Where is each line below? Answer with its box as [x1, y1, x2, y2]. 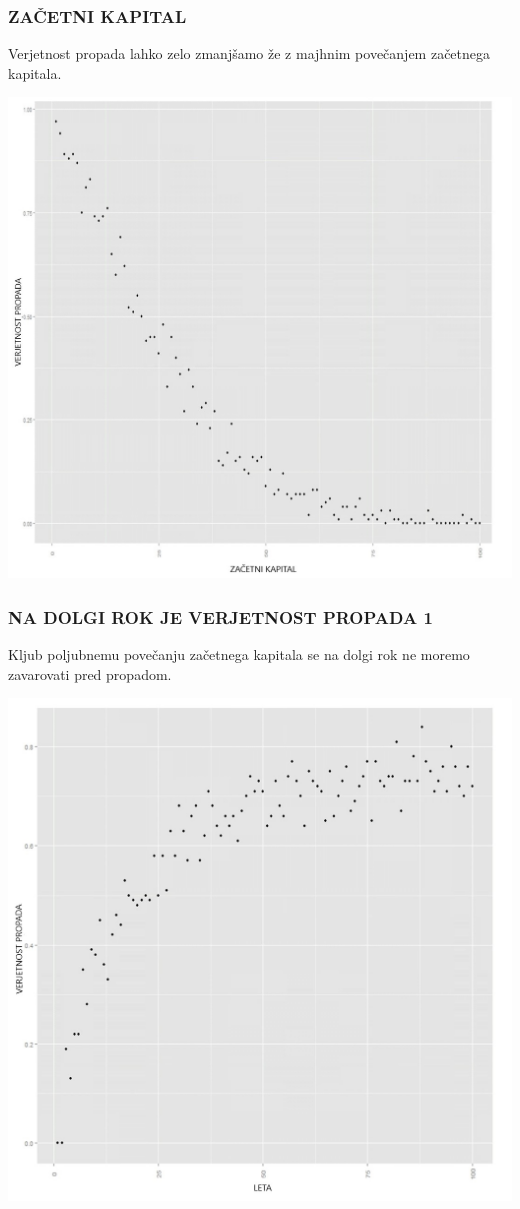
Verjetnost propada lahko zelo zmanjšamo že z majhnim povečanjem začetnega [8, 43, 491, 64]
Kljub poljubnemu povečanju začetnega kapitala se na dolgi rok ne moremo [8, 644, 470, 665]
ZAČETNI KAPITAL [8, 3, 187, 28]
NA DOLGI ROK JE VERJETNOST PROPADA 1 [8, 604, 433, 629]
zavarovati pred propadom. [8, 663, 172, 684]
